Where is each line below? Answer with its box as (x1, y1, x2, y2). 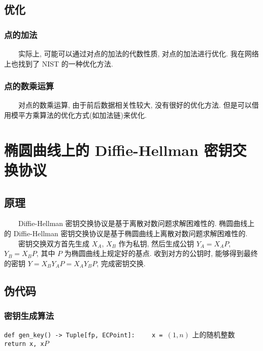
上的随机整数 (192, 329, 235, 340)
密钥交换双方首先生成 (18, 238, 89, 248)
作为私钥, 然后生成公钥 (118, 238, 194, 248)
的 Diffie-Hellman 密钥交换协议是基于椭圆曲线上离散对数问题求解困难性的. (4, 228, 248, 238)
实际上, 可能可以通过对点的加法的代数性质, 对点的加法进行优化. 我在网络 (18, 48, 259, 58)
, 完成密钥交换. (96, 258, 146, 268)
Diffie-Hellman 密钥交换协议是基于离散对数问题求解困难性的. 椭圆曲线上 (18, 218, 255, 229)
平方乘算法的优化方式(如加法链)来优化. (18, 110, 147, 120)
